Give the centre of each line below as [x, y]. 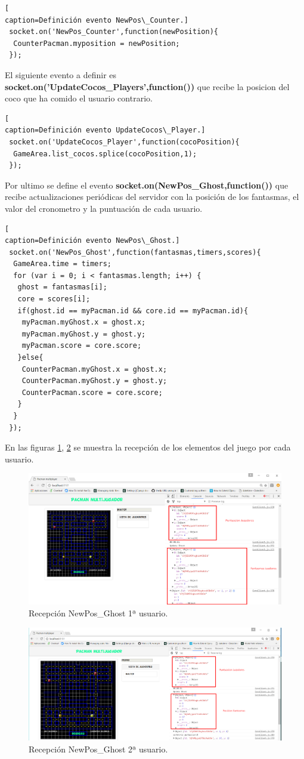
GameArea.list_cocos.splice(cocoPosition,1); [105, 154]
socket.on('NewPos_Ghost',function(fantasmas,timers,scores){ [135, 252]
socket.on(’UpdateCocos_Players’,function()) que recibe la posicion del [147, 86]
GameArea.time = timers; [62, 264]
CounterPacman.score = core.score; [92, 392]
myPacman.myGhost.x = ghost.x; [84, 323]
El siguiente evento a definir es [61, 74]
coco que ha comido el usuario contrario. [79, 98]
